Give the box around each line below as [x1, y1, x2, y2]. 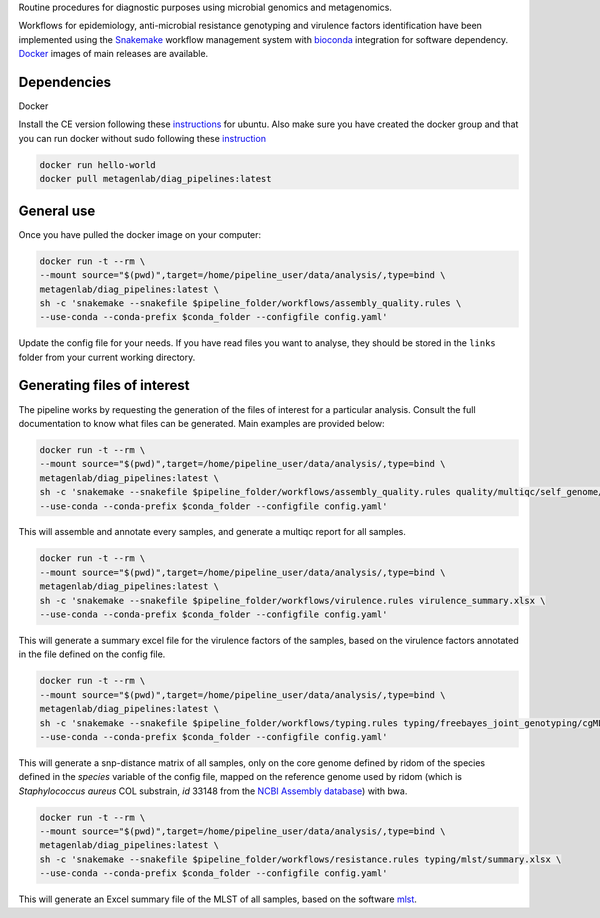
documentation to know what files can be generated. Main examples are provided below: [18, 417, 385, 429]
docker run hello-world [39, 159, 157, 170]
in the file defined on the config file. [18, 648, 166, 660]
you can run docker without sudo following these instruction [18, 132, 267, 144]
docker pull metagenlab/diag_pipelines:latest [39, 173, 272, 185]
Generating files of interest [18, 377, 190, 394]
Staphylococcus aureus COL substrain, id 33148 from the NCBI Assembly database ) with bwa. [18, 785, 408, 797]
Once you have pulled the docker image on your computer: [18, 228, 262, 240]
